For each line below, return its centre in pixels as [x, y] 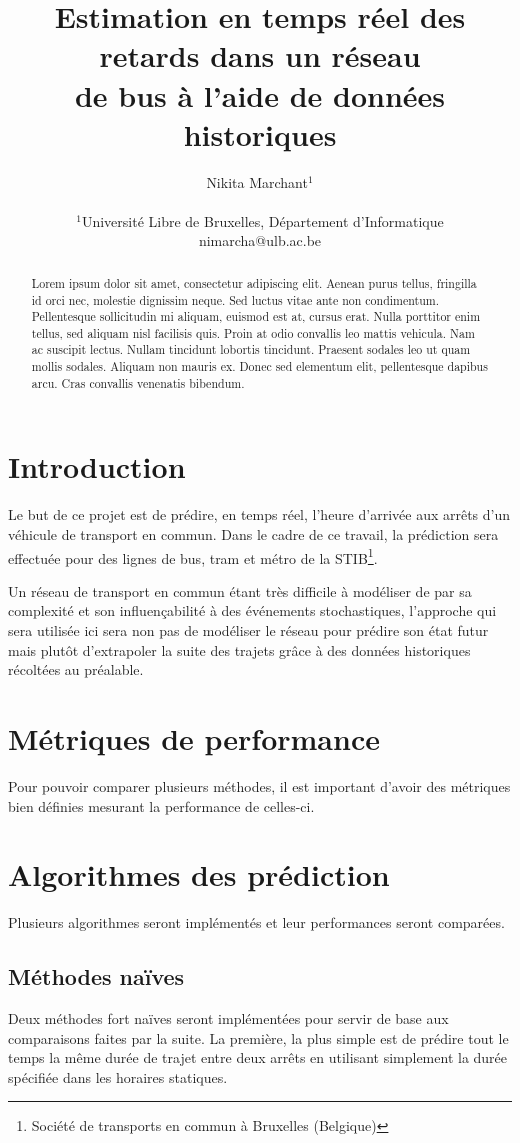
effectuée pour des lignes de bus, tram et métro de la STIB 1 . [193, 556]
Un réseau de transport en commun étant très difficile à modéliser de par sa [240, 590]
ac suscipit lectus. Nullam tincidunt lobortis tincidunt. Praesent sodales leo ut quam [251, 349]
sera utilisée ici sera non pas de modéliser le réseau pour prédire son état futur [248, 630]
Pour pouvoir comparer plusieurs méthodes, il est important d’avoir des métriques [259, 785]
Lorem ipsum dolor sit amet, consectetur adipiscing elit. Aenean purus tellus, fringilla [254, 282]
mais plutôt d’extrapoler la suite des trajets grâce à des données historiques [239, 649]
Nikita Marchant [257, 181]
